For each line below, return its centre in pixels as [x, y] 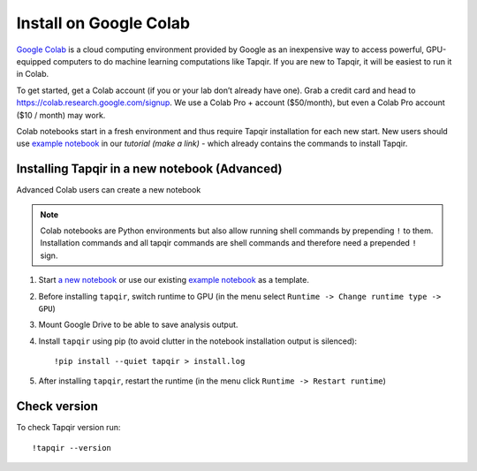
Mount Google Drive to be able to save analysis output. [138, 325]
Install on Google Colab [103, 23]
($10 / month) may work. [61, 115]
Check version [57, 406]
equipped [34, 61]
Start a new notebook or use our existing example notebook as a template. [174, 280]
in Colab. [33, 74]
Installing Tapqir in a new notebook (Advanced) [149, 169]
